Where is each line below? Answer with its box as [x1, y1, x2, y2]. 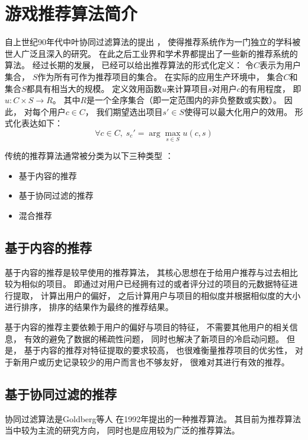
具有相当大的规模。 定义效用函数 [34, 82, 162, 94]
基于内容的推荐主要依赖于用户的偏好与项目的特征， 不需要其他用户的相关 [5, 321, 290, 333]
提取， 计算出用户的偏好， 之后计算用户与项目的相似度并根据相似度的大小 [12, 289, 301, 301]
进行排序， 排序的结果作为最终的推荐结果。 [5, 301, 174, 313]
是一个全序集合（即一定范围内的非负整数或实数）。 [86, 94, 282, 106]
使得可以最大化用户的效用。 [184, 105, 293, 117]
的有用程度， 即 [240, 82, 301, 94]
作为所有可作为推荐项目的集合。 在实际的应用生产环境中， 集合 [37, 70, 284, 82]
